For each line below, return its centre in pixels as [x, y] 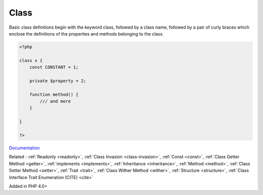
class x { [31, 60]
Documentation [24, 148]
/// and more [55, 101]
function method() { [54, 94]
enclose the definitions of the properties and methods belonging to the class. [86, 34]
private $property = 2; [58, 81]
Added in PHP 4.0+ [28, 186]
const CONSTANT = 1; [54, 67]
